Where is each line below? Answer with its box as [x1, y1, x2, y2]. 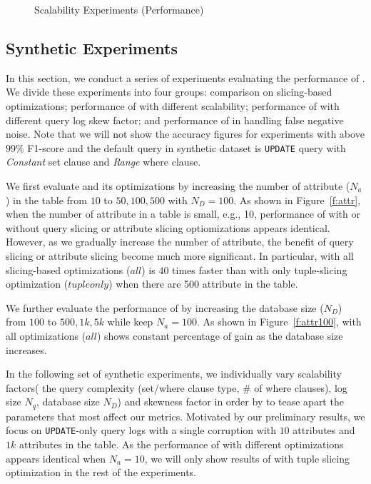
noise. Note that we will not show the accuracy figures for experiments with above [6, 126, 365, 141]
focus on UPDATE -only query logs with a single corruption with [6, 423, 276, 438]
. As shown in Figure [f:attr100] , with [196, 314, 362, 329]
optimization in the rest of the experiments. [6, 465, 197, 480]
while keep [107, 314, 153, 329]
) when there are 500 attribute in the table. [108, 276, 298, 291]
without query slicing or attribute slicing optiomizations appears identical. [6, 220, 330, 235]
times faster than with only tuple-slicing [172, 262, 347, 277]
